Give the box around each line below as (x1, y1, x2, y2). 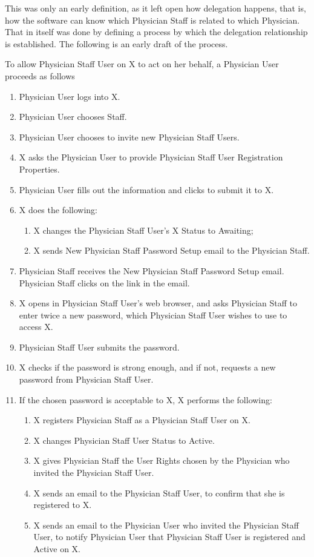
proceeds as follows (5, 69, 75, 82)
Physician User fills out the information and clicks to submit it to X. (19, 183, 274, 196)
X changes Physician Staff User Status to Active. (33, 433, 215, 446)
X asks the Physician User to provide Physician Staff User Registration (19, 151, 283, 163)
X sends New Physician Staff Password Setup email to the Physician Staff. (33, 244, 310, 257)
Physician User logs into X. (19, 90, 120, 102)
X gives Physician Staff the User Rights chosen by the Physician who (33, 454, 290, 467)
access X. (19, 320, 53, 333)
